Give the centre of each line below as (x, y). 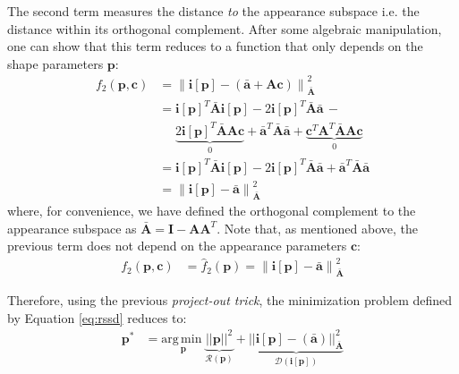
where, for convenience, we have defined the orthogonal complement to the (212, 211)
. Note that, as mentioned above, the (317, 228)
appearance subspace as (72, 228)
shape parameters (55, 63)
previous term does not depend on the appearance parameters (177, 246)
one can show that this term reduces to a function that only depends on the (215, 46)
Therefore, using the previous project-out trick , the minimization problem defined (230, 300)
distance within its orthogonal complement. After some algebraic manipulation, (225, 28)
